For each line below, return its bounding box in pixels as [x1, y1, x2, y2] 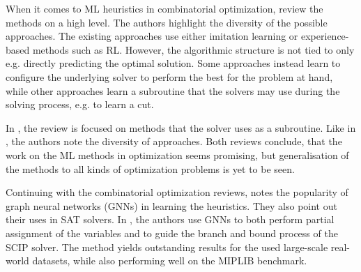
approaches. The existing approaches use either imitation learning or [6, 29, 298, 43]
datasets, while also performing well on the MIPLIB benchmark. [32, 253, 307, 268]
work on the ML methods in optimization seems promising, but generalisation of [6, 147, 349, 162]
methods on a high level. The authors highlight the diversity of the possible [6, 15, 328, 29]
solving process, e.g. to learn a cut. [6, 97, 154, 112]
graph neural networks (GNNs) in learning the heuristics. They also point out [6, 198, 337, 213]
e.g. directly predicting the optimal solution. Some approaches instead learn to [6, 56, 341, 70]
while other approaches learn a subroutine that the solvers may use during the [6, 83, 340, 98]
